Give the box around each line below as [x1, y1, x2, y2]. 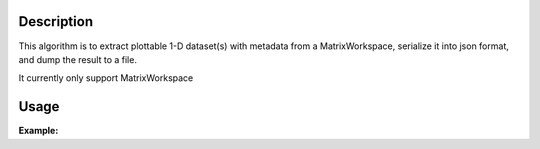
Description [18, 13, 94, 30]
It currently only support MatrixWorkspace [18, 72, 194, 84]
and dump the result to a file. [18, 53, 137, 65]
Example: [18, 125, 59, 137]
